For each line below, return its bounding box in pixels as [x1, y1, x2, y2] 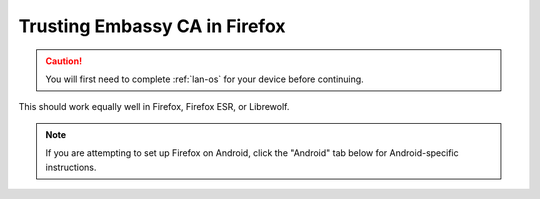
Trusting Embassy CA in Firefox [18, 15, 286, 37]
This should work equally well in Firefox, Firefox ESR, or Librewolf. [18, 101, 290, 113]
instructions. [45, 161, 97, 173]
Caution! [45, 55, 83, 67]
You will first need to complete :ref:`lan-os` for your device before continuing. [45, 73, 364, 85]
